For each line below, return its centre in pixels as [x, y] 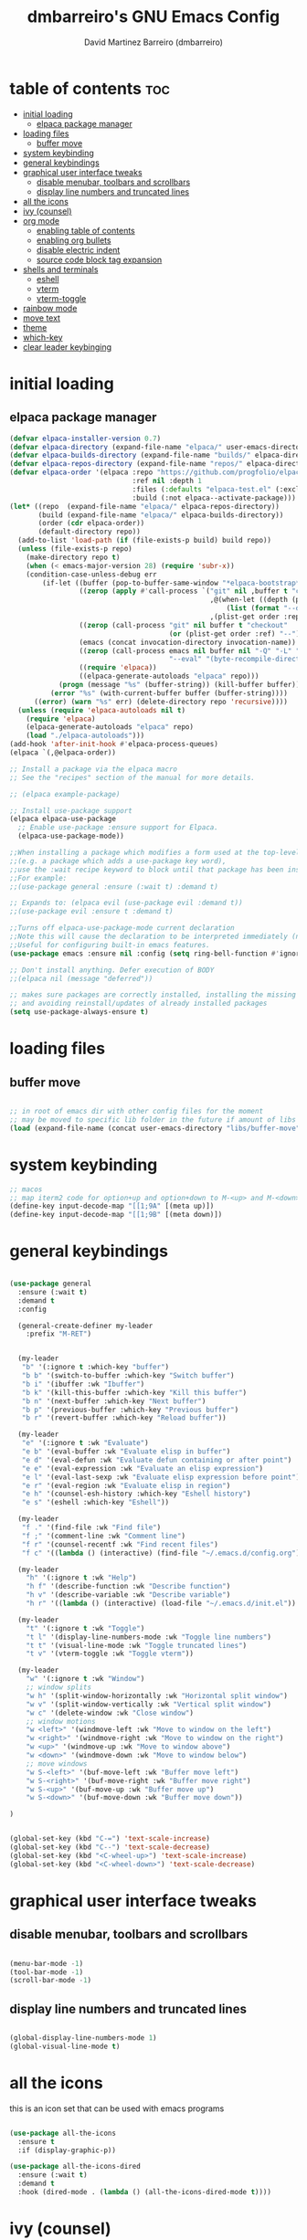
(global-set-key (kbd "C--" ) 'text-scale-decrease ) [110, 1847]
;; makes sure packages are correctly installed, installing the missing [153, 995]
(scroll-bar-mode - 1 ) [51, 1981]
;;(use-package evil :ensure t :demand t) [91, 912]
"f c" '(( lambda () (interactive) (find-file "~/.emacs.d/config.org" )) [163, 1553]
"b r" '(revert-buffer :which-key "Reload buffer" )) [124, 1418]
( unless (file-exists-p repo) [75, 549]
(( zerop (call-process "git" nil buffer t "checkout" [183, 625]
